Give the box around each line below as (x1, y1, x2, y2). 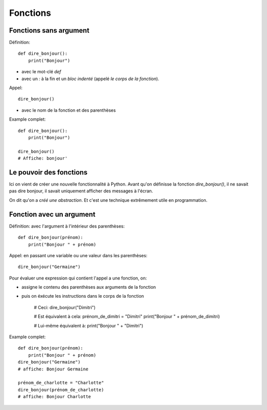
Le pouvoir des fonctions (9, 168, 88, 177)
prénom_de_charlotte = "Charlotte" (18, 380, 104, 386)
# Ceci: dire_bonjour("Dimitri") (34, 304, 96, 310)
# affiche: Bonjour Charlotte (18, 394, 91, 400)
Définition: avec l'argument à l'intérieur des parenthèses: (9, 223, 125, 229)
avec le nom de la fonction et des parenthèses (21, 107, 116, 113)
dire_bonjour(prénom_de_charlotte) (18, 387, 104, 393)
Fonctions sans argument (9, 26, 89, 35)
